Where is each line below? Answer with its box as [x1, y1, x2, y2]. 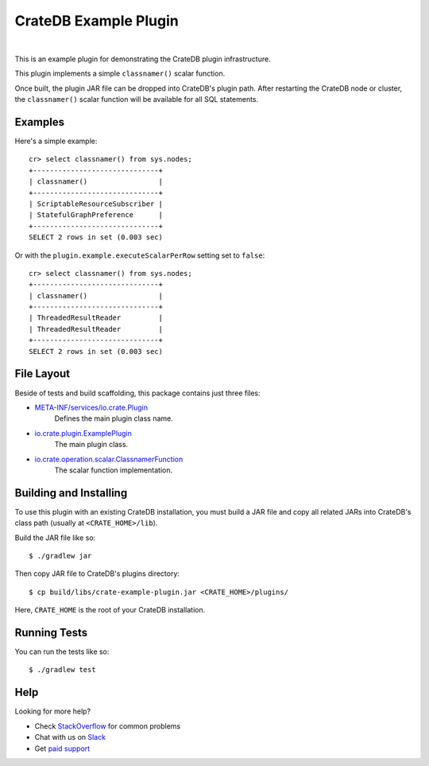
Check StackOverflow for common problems [34, 721, 181, 731]
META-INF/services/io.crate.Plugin [34, 402, 149, 412]
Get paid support [34, 744, 91, 753]
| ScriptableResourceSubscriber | [29, 199, 163, 208]
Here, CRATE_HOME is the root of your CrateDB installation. [14, 605, 206, 615]
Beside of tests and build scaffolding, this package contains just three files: [14, 388, 261, 398]
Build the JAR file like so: [14, 533, 96, 542]
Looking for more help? [14, 706, 91, 716]
